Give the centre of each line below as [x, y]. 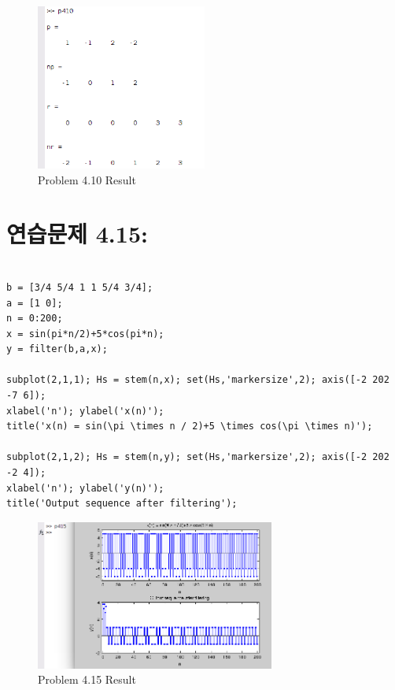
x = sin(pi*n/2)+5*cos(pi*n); [85, 334]
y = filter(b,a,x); [57, 349]
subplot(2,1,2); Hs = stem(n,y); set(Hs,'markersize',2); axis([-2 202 [198, 457]
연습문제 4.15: [77, 234]
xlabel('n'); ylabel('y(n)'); [85, 488]
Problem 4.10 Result [87, 179]
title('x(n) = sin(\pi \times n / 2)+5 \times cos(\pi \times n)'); [190, 427]
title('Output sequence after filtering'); [122, 504]
